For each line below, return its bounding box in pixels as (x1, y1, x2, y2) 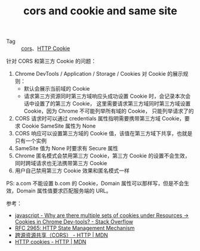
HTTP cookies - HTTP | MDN (14, 238, 87, 246)
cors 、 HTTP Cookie (21, 45, 70, 52)
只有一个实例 (14, 137, 47, 144)
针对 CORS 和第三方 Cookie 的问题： (6, 58, 97, 65)
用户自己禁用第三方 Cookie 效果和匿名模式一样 (14, 167, 130, 174)
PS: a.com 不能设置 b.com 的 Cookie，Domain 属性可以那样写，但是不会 (6, 180, 184, 187)
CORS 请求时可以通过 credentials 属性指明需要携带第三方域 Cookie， (14, 115, 185, 122)
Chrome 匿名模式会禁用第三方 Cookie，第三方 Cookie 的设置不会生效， (14, 152, 190, 159)
